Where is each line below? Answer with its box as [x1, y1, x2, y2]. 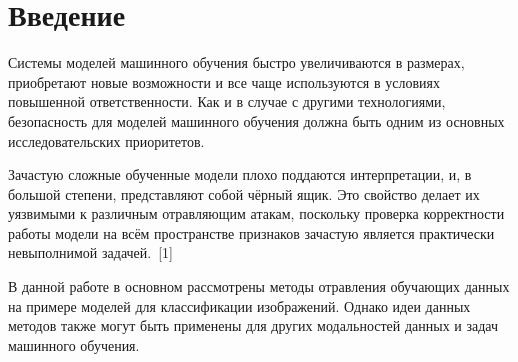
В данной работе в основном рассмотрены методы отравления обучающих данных [8, 276, 510, 297]
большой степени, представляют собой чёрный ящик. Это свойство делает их [8, 183, 480, 204]
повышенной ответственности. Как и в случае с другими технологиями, [8, 91, 446, 112]
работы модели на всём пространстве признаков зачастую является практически [8, 222, 495, 243]
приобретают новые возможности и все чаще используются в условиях [8, 71, 440, 92]
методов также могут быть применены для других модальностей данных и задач [8, 315, 499, 336]
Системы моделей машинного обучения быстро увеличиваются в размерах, [8, 52, 465, 73]
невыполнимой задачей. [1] [8, 242, 173, 263]
